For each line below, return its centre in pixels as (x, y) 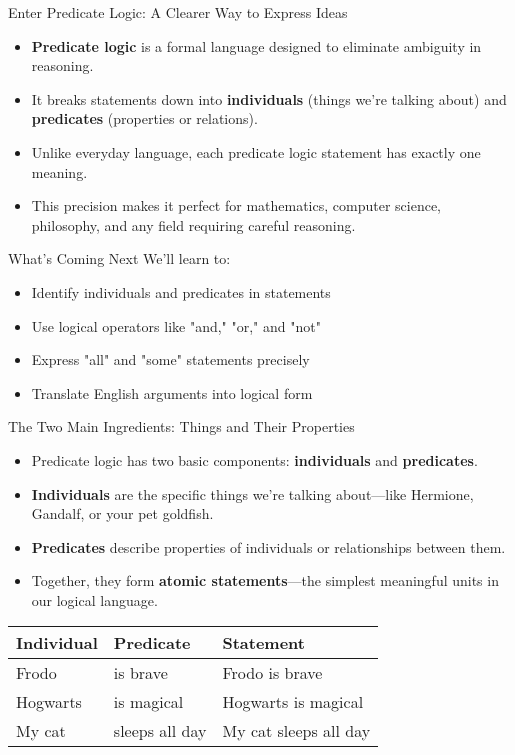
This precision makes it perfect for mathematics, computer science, (236, 205)
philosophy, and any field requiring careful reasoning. (193, 224)
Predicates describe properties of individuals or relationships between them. (268, 546)
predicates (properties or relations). (144, 118)
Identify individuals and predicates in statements (181, 291)
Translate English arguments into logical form (172, 392)
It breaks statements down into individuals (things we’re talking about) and (269, 98)
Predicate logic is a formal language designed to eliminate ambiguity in (256, 45)
